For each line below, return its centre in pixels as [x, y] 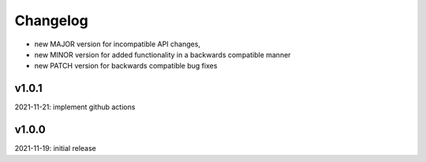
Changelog [51, 20]
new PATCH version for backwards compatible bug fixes [126, 66]
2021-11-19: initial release [55, 149]
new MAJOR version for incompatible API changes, [118, 44]
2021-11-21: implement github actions [75, 107]
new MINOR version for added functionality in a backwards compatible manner [163, 54]
